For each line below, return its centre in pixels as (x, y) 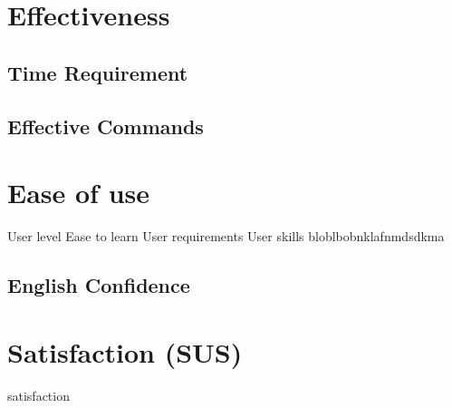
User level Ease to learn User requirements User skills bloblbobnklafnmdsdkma (226, 236)
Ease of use (79, 193)
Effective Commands (106, 126)
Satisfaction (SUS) (125, 351)
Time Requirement (98, 72)
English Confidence (99, 285)
